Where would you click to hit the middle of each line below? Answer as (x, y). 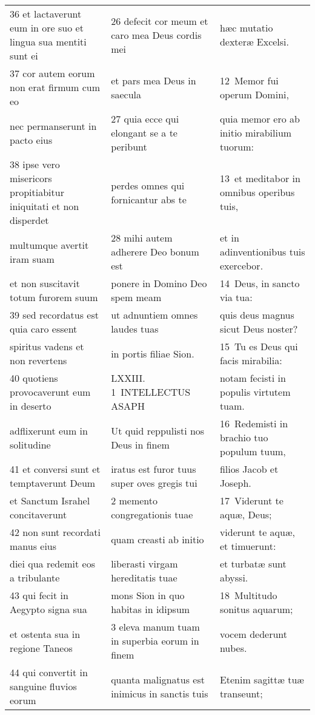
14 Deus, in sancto (260, 283)
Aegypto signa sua (48, 609)
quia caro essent (44, 329)
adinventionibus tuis (262, 252)
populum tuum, (253, 451)
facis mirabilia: (251, 360)
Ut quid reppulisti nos (158, 430)
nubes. (233, 648)
